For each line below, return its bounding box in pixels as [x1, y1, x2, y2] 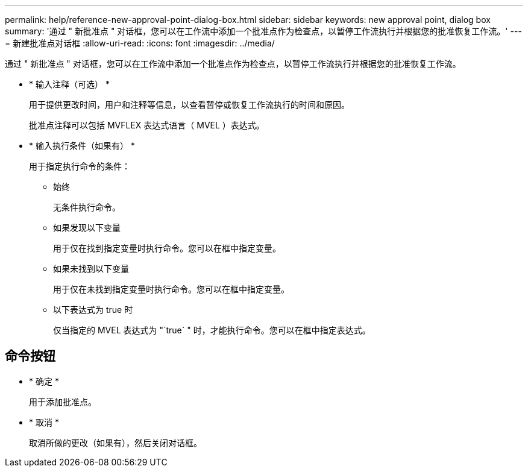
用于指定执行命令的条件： [29, 161, 130, 171]
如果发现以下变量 [53, 222, 121, 233]
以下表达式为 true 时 [53, 304, 133, 315]
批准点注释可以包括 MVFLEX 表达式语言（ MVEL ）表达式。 [29, 120, 265, 130]
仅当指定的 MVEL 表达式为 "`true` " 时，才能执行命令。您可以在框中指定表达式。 [53, 325, 371, 335]
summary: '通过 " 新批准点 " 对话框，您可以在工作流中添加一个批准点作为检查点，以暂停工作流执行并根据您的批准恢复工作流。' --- [5, 26, 522, 36]
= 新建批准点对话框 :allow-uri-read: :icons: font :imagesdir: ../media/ [5, 38, 275, 48]
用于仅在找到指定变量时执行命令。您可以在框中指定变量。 [53, 243, 281, 253]
